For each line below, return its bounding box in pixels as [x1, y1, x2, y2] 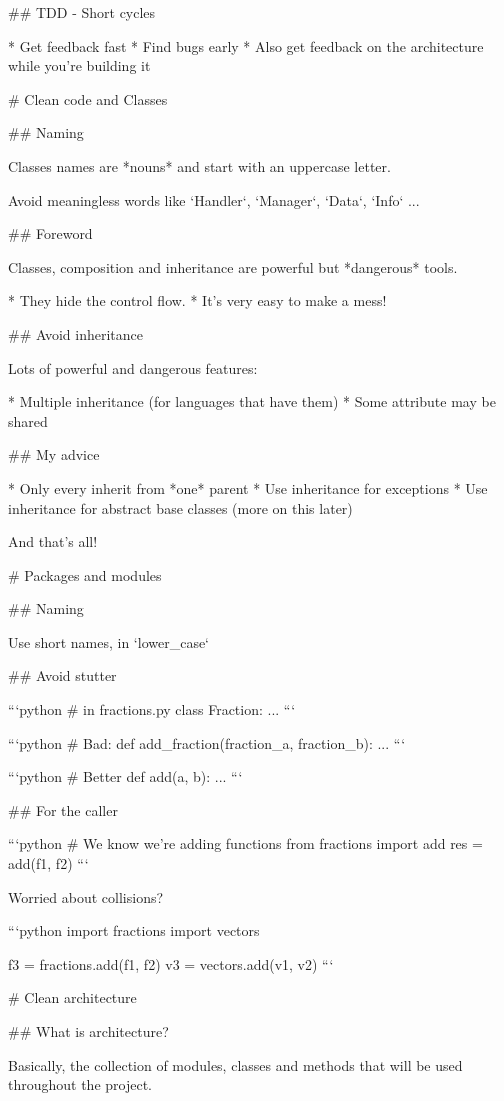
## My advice [8, 444, 100, 465]
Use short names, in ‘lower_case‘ [8, 631, 210, 652]
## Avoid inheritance [8, 323, 143, 344]
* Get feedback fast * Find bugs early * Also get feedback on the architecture [8, 35, 484, 56]
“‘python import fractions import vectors [8, 920, 260, 941]
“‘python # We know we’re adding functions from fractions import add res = [8, 833, 483, 854]
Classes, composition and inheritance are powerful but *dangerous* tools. [8, 256, 458, 277]
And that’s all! [8, 531, 98, 552]
